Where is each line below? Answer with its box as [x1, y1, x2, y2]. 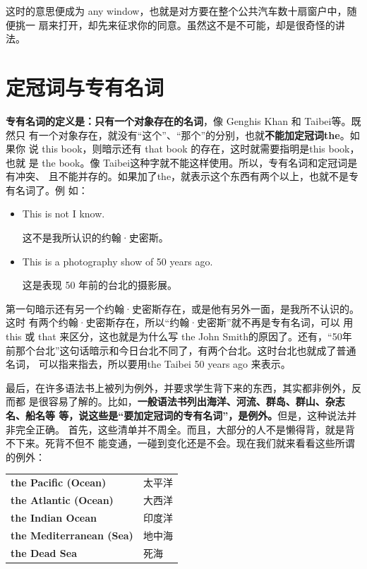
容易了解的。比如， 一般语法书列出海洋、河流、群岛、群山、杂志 [48, 394, 345, 409]
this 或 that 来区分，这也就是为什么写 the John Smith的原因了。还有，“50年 [6, 329, 352, 344]
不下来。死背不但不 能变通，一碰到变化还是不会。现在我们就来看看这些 [6, 436, 335, 450]
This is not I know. [22, 206, 105, 221]
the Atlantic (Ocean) [11, 492, 114, 507]
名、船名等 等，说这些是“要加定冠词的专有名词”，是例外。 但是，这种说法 [6, 408, 347, 422]
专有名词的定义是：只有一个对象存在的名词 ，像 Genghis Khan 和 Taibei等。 [6, 113, 351, 128]
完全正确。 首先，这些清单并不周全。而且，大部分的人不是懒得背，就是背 [15, 421, 355, 436]
